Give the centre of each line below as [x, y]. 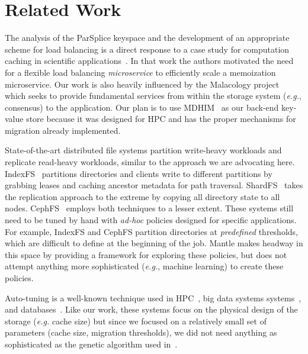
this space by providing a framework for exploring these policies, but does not [146, 254]
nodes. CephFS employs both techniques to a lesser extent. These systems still [149, 208]
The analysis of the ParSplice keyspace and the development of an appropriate [147, 38]
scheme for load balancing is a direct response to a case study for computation [147, 49]
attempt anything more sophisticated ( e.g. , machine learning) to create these [144, 266]
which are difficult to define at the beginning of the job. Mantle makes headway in [154, 243]
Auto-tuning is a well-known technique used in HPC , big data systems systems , [153, 297]
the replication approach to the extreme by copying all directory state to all [142, 196]
